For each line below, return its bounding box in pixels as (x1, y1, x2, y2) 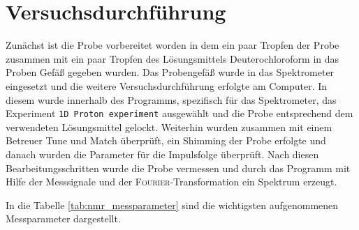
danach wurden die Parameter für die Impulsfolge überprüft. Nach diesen (6, 146, 319, 161)
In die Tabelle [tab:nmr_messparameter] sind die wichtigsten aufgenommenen (6, 197, 339, 212)
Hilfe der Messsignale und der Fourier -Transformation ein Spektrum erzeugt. (6, 174, 337, 189)
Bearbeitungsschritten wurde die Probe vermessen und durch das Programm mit (6, 160, 351, 175)
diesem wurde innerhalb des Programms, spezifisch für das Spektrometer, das (6, 92, 337, 107)
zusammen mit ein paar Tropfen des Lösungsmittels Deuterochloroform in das (6, 51, 339, 66)
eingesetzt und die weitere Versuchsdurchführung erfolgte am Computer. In (6, 78, 328, 93)
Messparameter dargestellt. (6, 211, 121, 226)
